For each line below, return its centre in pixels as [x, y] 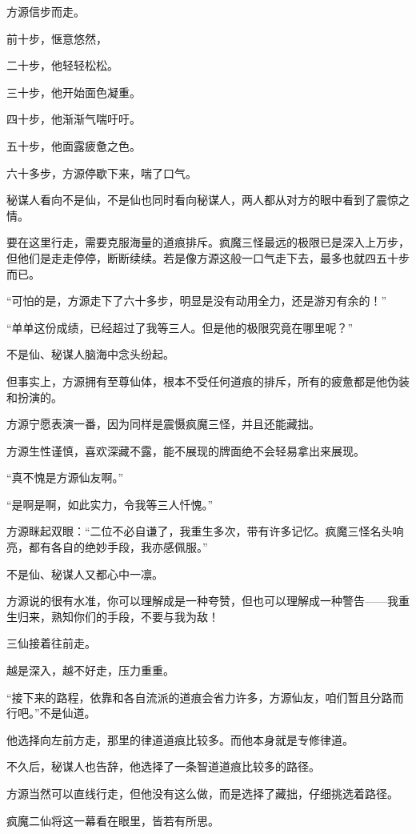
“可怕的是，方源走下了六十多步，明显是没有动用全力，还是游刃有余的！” [197, 301]
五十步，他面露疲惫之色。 [74, 145]
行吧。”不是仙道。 [51, 713]
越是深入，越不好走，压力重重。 [90, 670]
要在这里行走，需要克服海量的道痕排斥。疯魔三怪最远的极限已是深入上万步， [208, 242]
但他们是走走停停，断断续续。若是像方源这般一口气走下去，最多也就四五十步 [208, 257]
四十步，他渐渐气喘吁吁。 [74, 119]
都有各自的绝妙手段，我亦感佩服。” [118, 547]
